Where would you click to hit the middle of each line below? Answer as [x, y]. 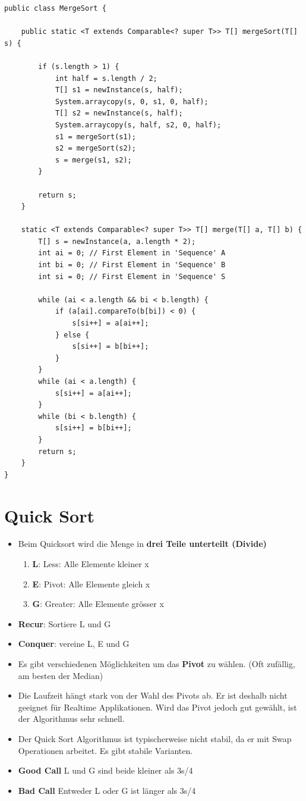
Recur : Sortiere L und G [64, 623]
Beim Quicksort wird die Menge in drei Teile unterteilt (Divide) [142, 544]
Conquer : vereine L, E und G [74, 644]
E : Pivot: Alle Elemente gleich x [91, 583]
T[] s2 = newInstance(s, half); [119, 113]
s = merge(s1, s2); [93, 160]
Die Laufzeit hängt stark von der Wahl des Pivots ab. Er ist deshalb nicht [153, 695]
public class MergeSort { [55, 8]
